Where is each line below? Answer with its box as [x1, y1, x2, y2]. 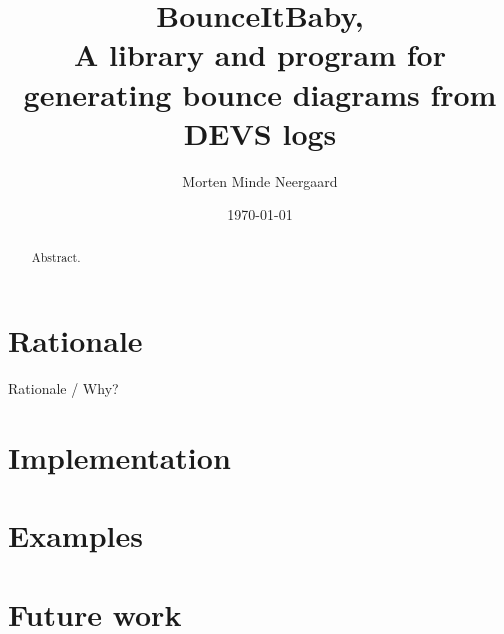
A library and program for [74, 34, 446, 75]
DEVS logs [183, 112, 337, 153]
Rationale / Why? [8, 378, 119, 399]
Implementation [8, 437, 231, 478]
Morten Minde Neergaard [182, 170, 338, 191]
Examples [8, 515, 143, 556]
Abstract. [31, 248, 81, 265]
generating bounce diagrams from [23, 73, 497, 114]
